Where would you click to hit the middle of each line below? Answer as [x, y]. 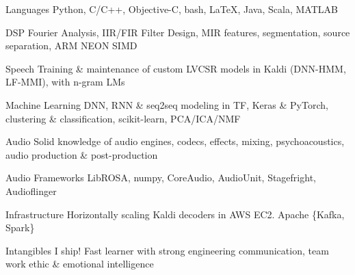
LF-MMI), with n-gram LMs [65, 82]
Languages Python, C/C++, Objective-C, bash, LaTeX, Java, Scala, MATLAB [172, 9]
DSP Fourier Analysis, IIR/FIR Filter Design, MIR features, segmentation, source [178, 32]
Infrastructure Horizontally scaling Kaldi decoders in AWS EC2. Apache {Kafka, [175, 214]
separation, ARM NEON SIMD [71, 45]
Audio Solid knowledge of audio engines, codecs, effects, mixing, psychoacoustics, [175, 141]
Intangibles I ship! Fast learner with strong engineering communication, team [167, 250]
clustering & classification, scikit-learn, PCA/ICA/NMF [123, 118]
